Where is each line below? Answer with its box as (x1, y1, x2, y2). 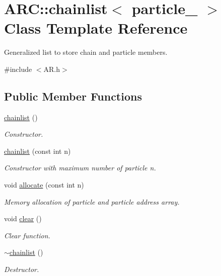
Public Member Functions (4, 88, 142, 104)
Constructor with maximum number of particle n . (4, 162, 156, 173)
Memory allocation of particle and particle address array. (4, 196, 180, 207)
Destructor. (4, 264, 39, 274)
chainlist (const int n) (4, 145, 71, 156)
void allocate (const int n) (4, 179, 84, 190)
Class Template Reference (4, 18, 188, 38)
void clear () (4, 213, 42, 224)
